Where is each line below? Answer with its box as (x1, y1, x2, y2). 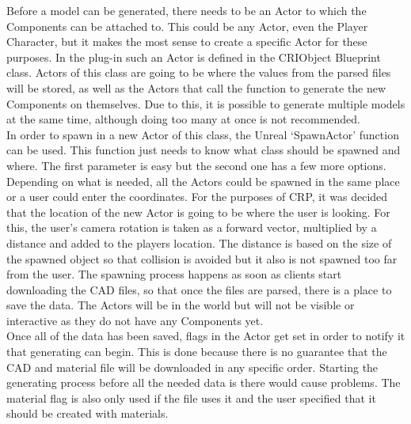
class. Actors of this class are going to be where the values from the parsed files (6, 64, 391, 81)
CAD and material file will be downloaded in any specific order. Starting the (6, 358, 379, 375)
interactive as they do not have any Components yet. (6, 312, 264, 328)
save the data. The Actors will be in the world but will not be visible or (6, 297, 355, 313)
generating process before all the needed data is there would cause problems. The (6, 374, 401, 391)
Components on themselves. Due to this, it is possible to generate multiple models (6, 95, 405, 112)
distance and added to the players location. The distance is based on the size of (6, 234, 392, 251)
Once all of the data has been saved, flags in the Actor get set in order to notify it (6, 327, 405, 344)
